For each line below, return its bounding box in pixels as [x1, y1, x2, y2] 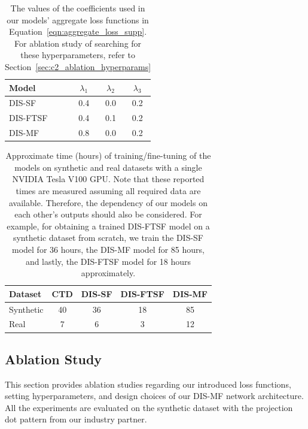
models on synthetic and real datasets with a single [14, 161, 202, 173]
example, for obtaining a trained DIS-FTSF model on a [7, 219, 210, 232]
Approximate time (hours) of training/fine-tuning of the [5, 149, 211, 162]
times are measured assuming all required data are [16, 184, 201, 197]
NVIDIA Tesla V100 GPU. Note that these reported [12, 173, 205, 185]
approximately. [81, 267, 136, 279]
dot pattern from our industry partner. [5, 413, 147, 425]
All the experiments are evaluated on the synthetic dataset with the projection [5, 401, 293, 413]
